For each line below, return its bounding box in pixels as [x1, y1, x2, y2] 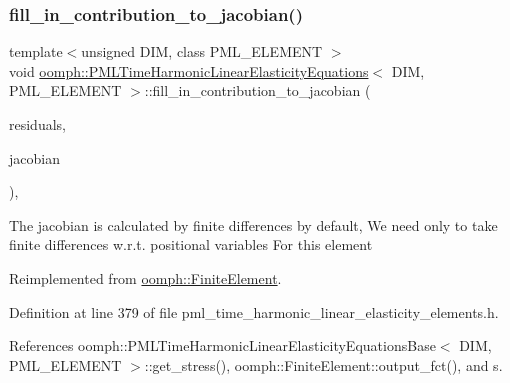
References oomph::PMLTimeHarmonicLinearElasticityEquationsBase [9, 335, 436, 356]
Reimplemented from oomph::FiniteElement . [9, 267, 282, 288]
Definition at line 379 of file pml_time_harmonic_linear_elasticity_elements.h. [9, 301, 499, 322]
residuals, [9, 114, 66, 134]
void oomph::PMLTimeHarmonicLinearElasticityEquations [9, 60, 369, 81]
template [9, 41, 63, 62]
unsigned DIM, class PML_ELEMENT [81, 41, 323, 62]
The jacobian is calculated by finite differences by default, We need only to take [9, 214, 498, 235]
